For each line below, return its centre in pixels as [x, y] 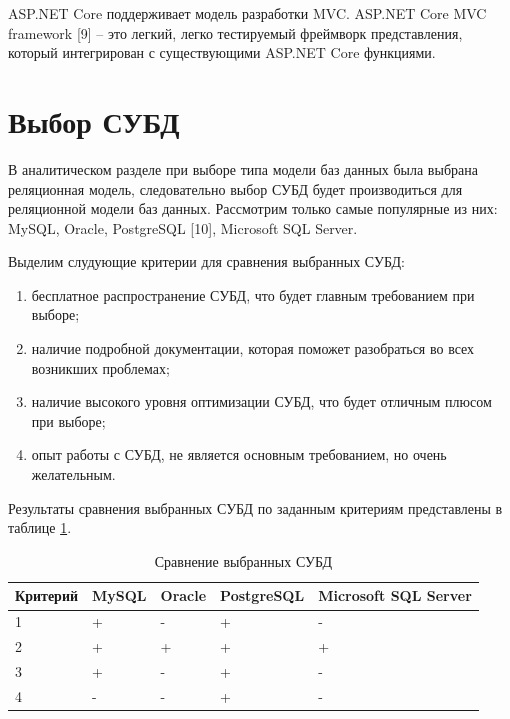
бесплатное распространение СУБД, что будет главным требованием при [253, 294]
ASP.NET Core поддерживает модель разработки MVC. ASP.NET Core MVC [247, 13]
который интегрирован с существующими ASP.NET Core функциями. [222, 52]
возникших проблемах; [100, 367]
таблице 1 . [40, 527]
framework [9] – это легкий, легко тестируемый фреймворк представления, [235, 32]
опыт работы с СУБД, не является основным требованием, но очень [239, 454]
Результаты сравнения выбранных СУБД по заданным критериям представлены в [255, 507]
